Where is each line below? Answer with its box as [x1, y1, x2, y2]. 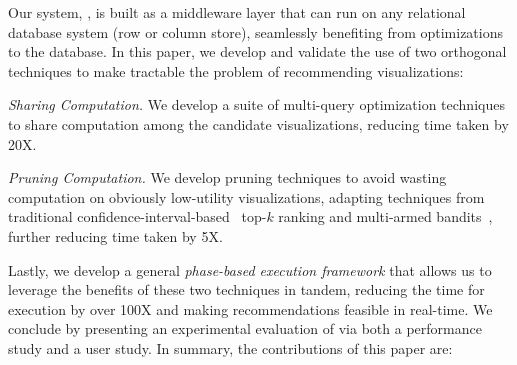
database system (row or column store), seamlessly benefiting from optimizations [8, 21, 504, 42]
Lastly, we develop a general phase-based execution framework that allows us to [8, 259, 492, 280]
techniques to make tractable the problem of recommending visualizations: [8, 60, 464, 81]
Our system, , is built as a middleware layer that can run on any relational [8, 2, 466, 22]
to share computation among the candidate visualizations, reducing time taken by [8, 113, 509, 134]
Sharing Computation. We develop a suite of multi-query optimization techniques [8, 94, 505, 115]
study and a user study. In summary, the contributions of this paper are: [8, 337, 453, 358]
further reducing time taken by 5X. [8, 225, 223, 246]
